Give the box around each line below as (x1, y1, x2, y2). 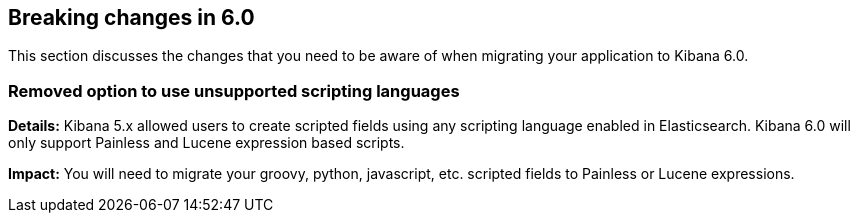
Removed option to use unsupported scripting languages (8, 80, 460, 101)
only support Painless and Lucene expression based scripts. (8, 134, 405, 152)
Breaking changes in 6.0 (8, 5, 255, 30)
